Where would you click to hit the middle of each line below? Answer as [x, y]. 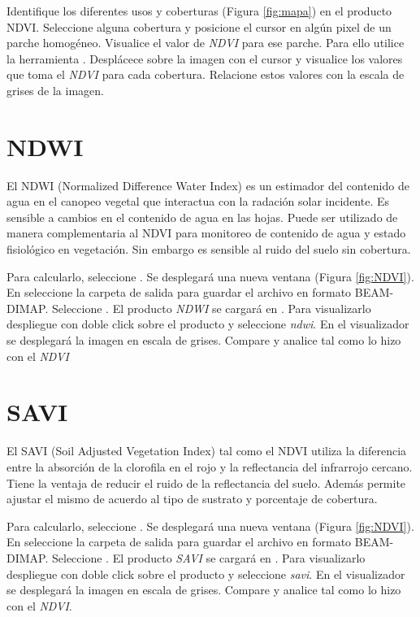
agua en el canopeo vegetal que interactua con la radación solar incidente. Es [198, 201]
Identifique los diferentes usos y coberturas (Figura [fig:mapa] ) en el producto [199, 11]
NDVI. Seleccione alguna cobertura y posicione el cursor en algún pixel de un [199, 26]
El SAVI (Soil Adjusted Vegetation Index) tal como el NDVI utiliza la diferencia [207, 451]
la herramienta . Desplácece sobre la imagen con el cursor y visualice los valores [205, 58]
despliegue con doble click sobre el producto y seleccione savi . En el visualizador [206, 574]
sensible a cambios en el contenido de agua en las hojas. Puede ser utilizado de [202, 217]
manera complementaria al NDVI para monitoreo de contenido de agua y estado [206, 233]
